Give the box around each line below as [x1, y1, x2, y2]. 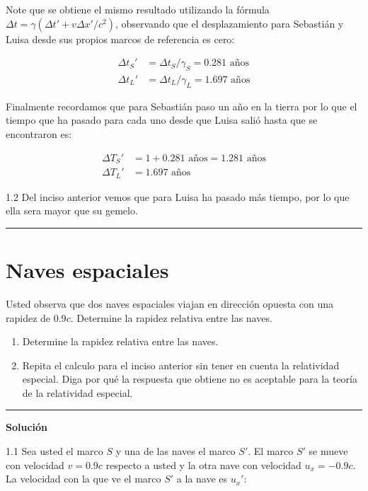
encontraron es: [6, 127, 72, 141]
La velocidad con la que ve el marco [6, 471, 161, 486]
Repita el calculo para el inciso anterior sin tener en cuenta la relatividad [22, 357, 340, 372]
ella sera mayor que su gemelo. [6, 203, 138, 218]
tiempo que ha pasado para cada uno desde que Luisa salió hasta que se [6, 112, 318, 127]
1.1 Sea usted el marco [6, 444, 103, 458]
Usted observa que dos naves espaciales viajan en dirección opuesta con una [6, 296, 333, 311]
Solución [6, 420, 48, 434]
